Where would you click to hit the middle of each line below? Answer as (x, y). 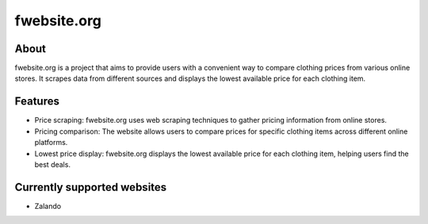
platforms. (51, 142)
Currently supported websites (91, 187)
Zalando (48, 206)
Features (37, 102)
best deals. (53, 164)
